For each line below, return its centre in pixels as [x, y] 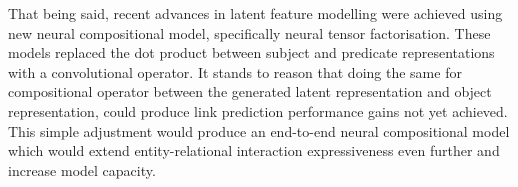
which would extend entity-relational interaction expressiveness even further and [254, 150]
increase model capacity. [82, 169]
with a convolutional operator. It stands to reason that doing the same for [235, 71]
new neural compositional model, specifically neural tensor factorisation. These [249, 32]
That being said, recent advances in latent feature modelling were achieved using [255, 13]
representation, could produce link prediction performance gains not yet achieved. [258, 110]
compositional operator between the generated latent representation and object [250, 91]
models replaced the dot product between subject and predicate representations [251, 52]
